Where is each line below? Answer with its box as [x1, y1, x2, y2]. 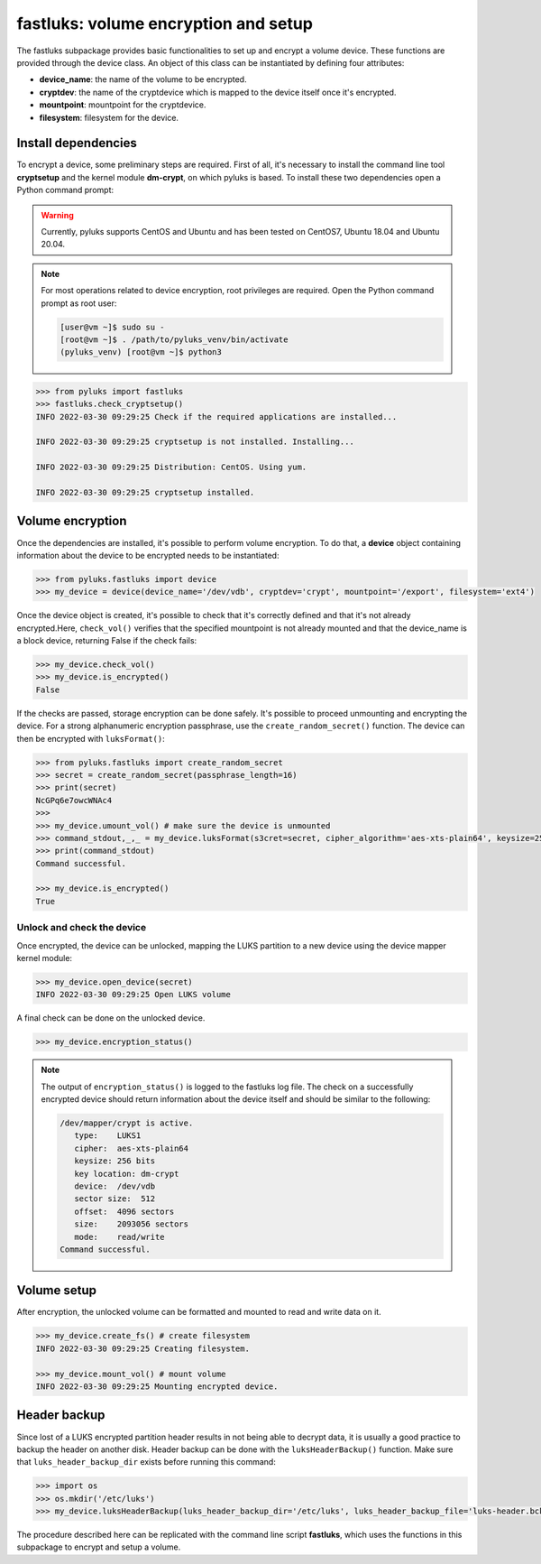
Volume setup [16, 1282, 96, 1299]
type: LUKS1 [73, 1131, 142, 1141]
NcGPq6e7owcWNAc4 [35, 795, 113, 805]
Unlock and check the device [16, 921, 147, 934]
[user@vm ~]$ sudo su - [60, 321, 166, 332]
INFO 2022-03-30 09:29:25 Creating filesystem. [35, 1343, 250, 1354]
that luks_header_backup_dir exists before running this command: [16, 1457, 277, 1467]
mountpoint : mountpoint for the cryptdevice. [39, 99, 206, 110]
